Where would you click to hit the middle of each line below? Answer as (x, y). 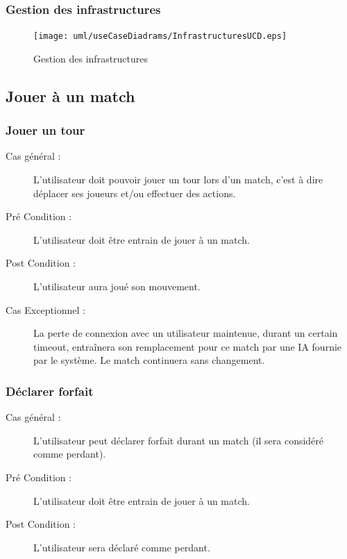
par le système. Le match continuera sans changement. (149, 360)
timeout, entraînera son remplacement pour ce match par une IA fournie (188, 346)
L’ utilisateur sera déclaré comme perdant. (122, 547)
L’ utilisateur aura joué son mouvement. (117, 286)
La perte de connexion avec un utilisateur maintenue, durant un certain (186, 333)
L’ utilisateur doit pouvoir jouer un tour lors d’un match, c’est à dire (178, 180)
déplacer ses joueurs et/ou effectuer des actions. (135, 193)
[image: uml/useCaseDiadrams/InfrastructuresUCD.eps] (160, 36)
